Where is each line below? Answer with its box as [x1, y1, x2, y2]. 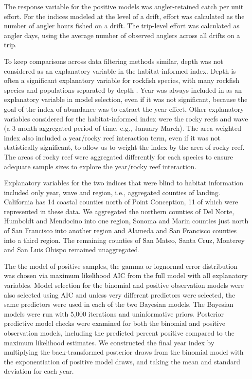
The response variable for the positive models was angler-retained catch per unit [4, 1, 244, 11]
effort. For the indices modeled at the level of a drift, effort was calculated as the [4, 11, 245, 21]
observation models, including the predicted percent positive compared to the [4, 328, 234, 338]
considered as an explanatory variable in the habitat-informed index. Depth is [4, 65, 236, 76]
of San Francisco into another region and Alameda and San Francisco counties [4, 225, 237, 236]
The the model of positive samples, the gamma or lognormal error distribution [4, 260, 238, 271]
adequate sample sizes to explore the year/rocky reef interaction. [4, 161, 197, 171]
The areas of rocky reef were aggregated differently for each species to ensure [4, 151, 233, 161]
